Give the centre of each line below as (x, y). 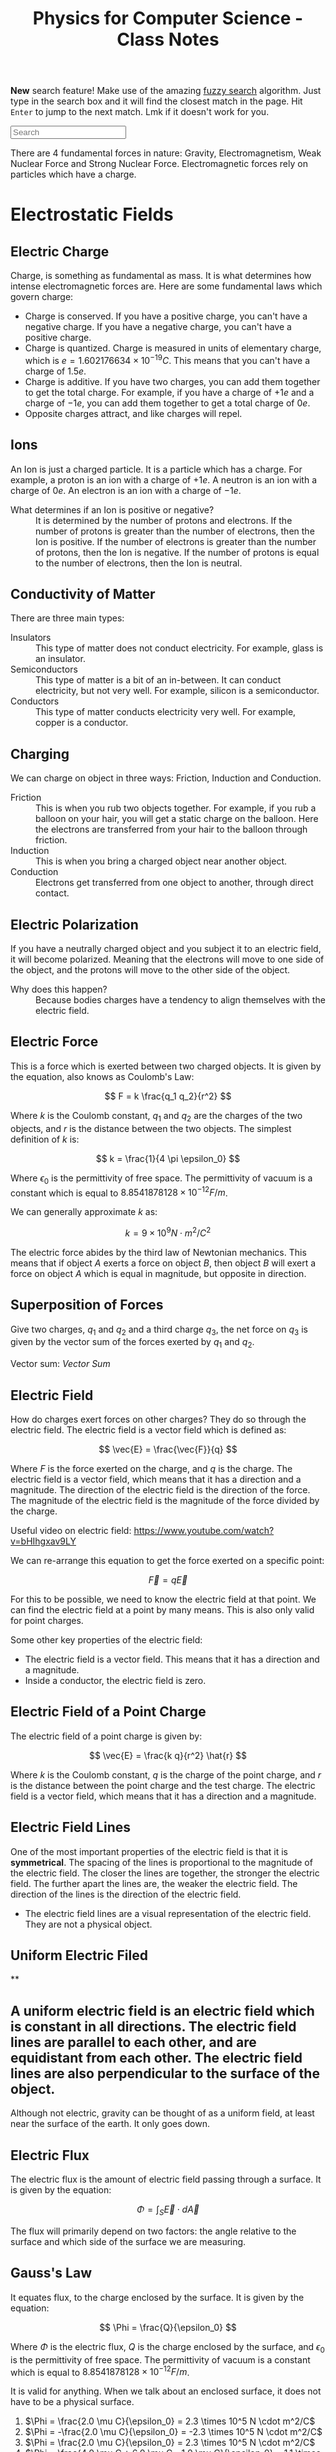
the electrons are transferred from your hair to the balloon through (171, 829)
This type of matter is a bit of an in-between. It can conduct (158, 680)
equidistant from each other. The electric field (156, 2057)
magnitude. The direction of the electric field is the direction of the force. (160, 1490)
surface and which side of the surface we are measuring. (128, 2241)
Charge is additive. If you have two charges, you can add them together (172, 381)
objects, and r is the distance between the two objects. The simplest (151, 1128)
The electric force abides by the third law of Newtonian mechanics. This (158, 1252)
